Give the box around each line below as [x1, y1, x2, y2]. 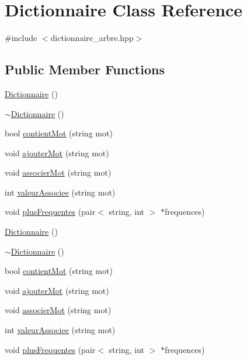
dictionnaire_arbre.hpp [50, 32, 134, 44]
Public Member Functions [5, 60, 165, 78]
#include [5, 32, 37, 44]
